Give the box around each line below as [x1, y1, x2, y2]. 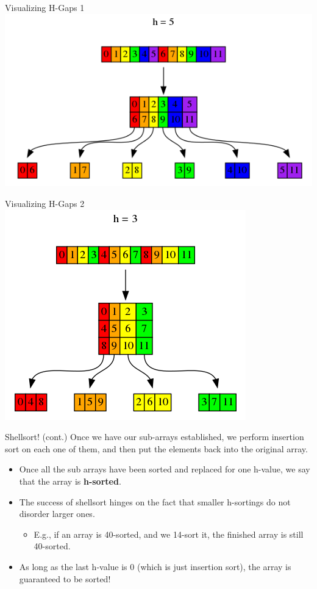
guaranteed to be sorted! [19, 572, 111, 585]
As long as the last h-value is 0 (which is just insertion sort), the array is [19, 560, 291, 573]
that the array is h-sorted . [19, 475, 121, 488]
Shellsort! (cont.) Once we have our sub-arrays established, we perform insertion [5, 430, 304, 443]
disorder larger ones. [19, 507, 95, 520]
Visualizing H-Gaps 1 [5, 1, 85, 13]
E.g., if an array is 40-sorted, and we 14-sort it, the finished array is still [34, 527, 304, 540]
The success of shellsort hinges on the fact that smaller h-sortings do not [19, 495, 291, 508]
